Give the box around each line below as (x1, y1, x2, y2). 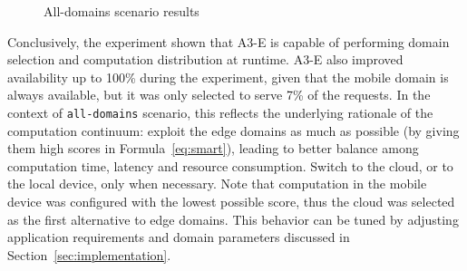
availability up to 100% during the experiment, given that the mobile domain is (7, 67, 449, 86)
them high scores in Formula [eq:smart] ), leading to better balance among (7, 139, 419, 158)
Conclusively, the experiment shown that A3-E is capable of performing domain (7, 32, 450, 51)
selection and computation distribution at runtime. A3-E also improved (7, 50, 404, 69)
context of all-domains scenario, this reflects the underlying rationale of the (7, 102, 433, 121)
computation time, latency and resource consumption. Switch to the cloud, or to (7, 156, 453, 175)
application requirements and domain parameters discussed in (7, 227, 350, 247)
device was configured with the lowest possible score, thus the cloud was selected (7, 192, 455, 210)
